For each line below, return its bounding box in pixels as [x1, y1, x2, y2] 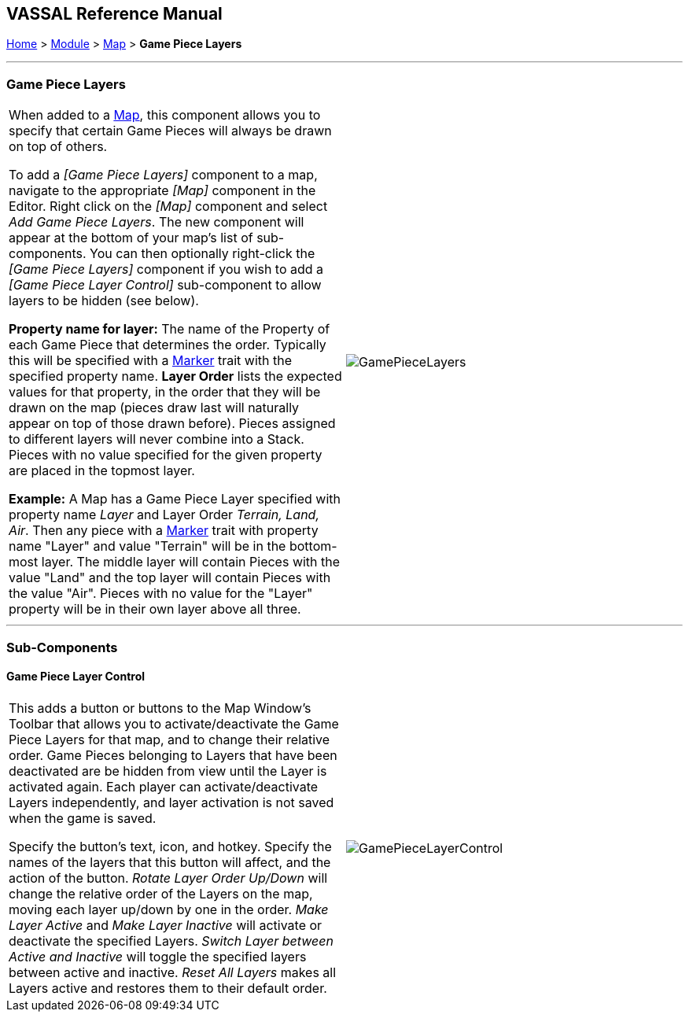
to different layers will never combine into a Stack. [9, 431, 304, 448]
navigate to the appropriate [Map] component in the [9, 183, 316, 199]
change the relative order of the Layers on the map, [9, 885, 313, 902]
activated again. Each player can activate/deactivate [9, 778, 319, 795]
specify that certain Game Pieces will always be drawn [9, 123, 332, 139]
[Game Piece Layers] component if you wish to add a [9, 261, 324, 278]
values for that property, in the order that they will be [9, 384, 321, 400]
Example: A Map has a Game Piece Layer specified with [9, 491, 341, 507]
